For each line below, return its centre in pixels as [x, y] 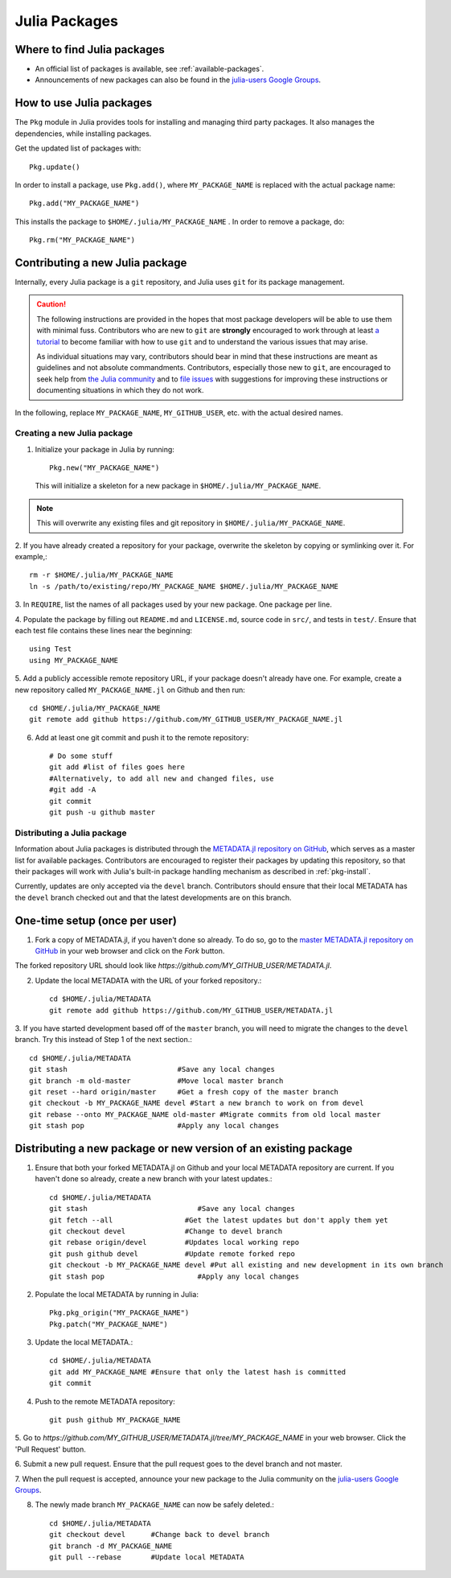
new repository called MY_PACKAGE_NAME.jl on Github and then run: [130, 690]
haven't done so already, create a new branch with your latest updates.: [154, 1179]
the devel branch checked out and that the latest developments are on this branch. [154, 897]
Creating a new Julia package [74, 433]
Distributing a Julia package [71, 833]
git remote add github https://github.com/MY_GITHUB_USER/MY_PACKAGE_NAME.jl [186, 719]
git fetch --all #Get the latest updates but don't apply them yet [219, 1220]
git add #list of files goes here [117, 767]
